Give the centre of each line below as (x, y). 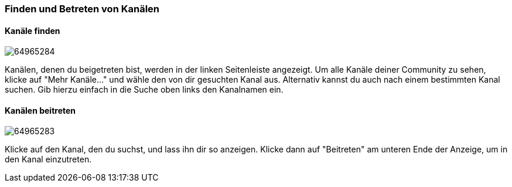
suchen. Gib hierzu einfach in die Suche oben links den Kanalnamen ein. (144, 90)
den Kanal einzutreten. (48, 159)
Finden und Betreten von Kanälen (82, 9)
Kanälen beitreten (40, 110)
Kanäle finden (33, 30)
